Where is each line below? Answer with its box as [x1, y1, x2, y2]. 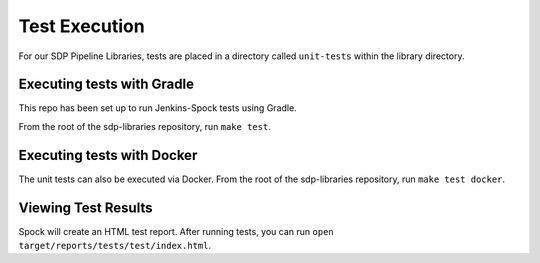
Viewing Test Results [18, 199, 153, 216]
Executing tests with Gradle [18, 76, 195, 93]
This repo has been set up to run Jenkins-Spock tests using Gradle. [18, 102, 297, 114]
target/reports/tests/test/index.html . [18, 240, 212, 252]
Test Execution [18, 15, 145, 37]
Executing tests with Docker [18, 146, 198, 164]
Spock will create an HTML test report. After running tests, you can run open [18, 225, 334, 237]
